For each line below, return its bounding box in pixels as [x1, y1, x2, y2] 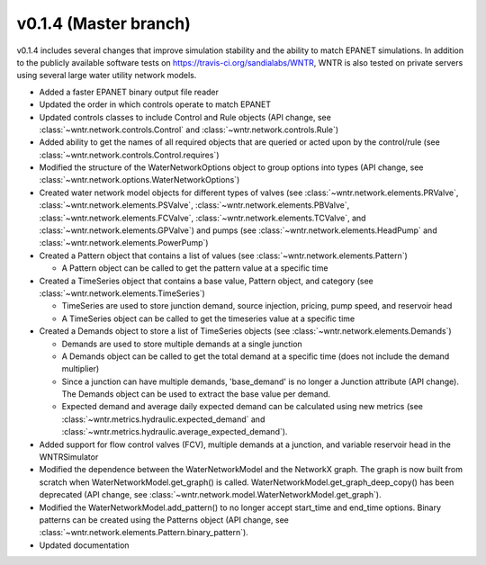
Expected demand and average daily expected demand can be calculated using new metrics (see [61, 401, 423, 412]
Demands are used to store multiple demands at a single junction [61, 338, 303, 349]
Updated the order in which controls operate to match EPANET [39, 99, 272, 110]
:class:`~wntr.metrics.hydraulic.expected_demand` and [61, 414, 265, 425]
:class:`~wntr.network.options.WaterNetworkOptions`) [39, 175, 240, 185]
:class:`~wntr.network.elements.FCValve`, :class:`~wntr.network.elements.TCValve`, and [39, 212, 366, 223]
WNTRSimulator [39, 452, 99, 462]
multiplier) [61, 363, 100, 374]
